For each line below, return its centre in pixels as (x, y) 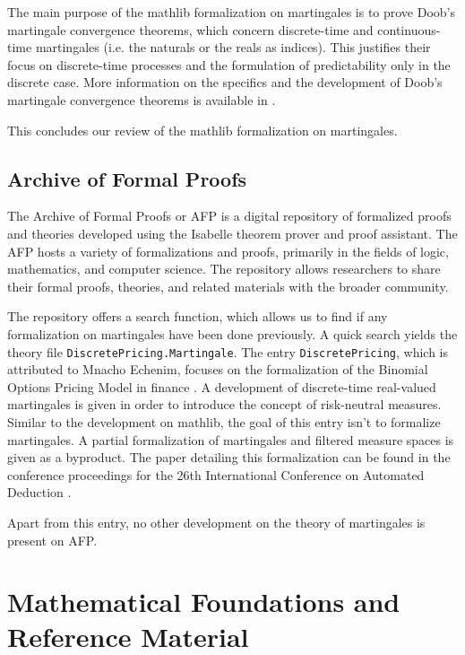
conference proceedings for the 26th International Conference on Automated (216, 474)
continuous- (409, 29)
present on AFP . (52, 540)
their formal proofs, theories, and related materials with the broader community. (228, 286)
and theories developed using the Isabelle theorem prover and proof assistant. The (232, 233)
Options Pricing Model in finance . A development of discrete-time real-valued (222, 386)
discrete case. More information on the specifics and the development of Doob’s (225, 82)
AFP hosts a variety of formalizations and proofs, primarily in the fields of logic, (228, 251)
